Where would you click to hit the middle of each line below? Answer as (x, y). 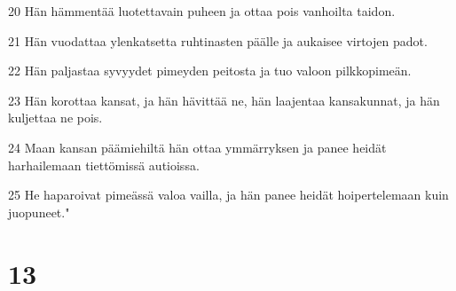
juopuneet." (39, 212)
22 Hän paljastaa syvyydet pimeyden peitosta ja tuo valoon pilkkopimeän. (210, 71)
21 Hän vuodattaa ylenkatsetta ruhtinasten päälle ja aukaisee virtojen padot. (218, 40)
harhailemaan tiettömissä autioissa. (104, 165)
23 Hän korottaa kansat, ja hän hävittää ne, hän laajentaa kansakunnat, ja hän (224, 100)
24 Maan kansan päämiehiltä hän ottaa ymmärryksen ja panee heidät (197, 147)
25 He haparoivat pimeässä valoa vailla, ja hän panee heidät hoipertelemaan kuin (228, 195)
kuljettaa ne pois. (55, 118)
